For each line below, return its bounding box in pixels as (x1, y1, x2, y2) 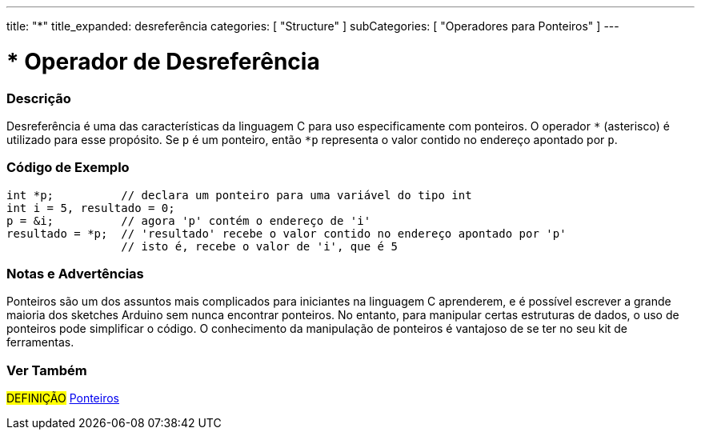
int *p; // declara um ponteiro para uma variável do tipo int (6, 188, 472, 202)
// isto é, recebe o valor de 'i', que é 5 (121, 239, 398, 253)
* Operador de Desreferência (6, 47, 320, 75)
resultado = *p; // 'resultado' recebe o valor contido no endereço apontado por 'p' (6, 226, 567, 240)
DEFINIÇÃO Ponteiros (6, 391, 119, 406)
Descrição (6, 90, 71, 106)
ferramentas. (6, 335, 74, 350)
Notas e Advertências (6, 266, 144, 282)
